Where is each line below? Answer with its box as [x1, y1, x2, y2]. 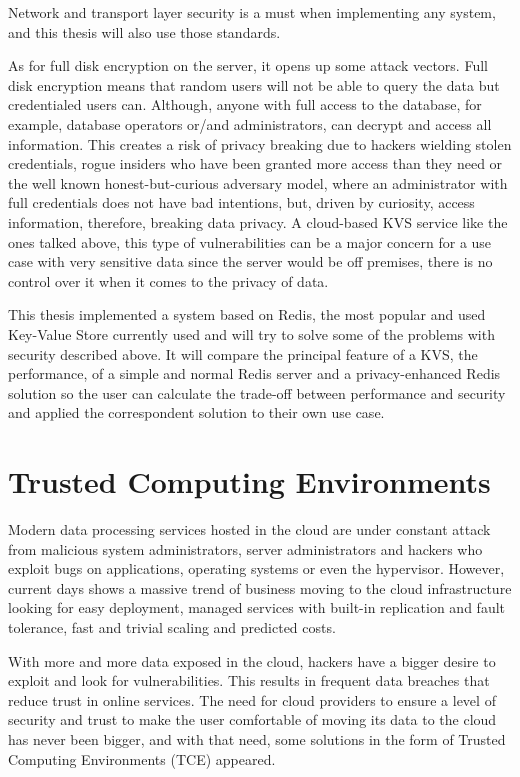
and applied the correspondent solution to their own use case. [8, 402, 385, 423]
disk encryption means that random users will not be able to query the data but [8, 74, 500, 95]
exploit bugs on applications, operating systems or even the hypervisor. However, [8, 558, 505, 579]
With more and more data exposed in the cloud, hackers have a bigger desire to [8, 650, 496, 671]
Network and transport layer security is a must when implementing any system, [8, 2, 496, 22]
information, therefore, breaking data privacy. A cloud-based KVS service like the [8, 211, 508, 232]
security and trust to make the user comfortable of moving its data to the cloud [8, 709, 497, 730]
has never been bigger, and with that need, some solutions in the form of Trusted [8, 728, 506, 749]
